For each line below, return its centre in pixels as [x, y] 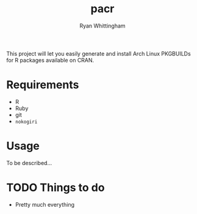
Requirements [43, 85]
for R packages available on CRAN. [50, 60]
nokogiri [26, 122]
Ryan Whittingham [102, 26]
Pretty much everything [45, 204]
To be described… [29, 163]
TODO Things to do [56, 188]
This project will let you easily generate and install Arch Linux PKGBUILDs [99, 53]
